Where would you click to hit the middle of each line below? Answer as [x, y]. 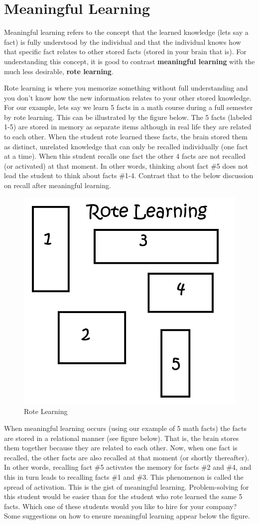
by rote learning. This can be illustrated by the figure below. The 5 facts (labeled [128, 117]
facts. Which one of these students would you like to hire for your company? [121, 506]
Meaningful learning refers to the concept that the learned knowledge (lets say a [126, 32]
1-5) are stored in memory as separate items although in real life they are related [128, 127]
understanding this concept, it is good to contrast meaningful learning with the [129, 61]
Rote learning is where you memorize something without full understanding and [126, 88]
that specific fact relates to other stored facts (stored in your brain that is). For [125, 52]
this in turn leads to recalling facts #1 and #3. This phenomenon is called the [124, 477]
